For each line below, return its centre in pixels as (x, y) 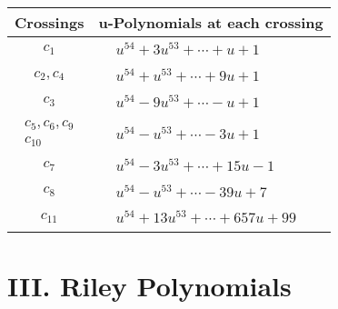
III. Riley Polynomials (149, 285)
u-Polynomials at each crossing (211, 22)
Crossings (50, 22)
